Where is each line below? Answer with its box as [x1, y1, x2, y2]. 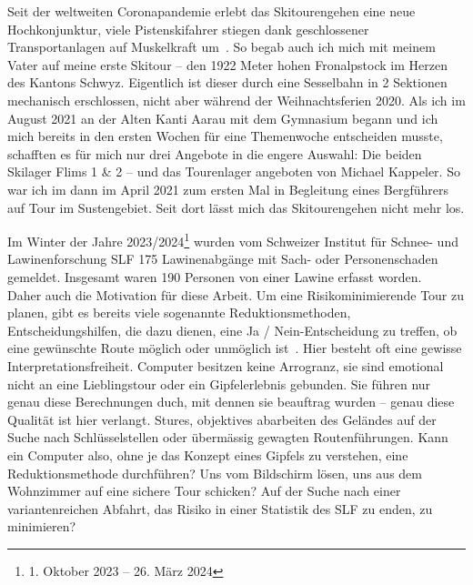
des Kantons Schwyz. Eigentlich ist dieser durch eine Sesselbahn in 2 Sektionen [7, 73, 448, 92]
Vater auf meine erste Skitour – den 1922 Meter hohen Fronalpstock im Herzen [7, 55, 448, 74]
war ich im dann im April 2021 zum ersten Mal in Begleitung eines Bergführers [7, 179, 449, 198]
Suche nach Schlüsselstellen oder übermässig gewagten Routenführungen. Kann [7, 428, 448, 447]
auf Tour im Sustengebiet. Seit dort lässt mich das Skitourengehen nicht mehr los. [7, 197, 465, 217]
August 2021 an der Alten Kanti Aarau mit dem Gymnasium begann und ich [7, 108, 438, 127]
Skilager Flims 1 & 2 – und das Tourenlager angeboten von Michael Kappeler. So [7, 162, 460, 181]
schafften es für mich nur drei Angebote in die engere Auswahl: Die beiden [7, 144, 422, 163]
